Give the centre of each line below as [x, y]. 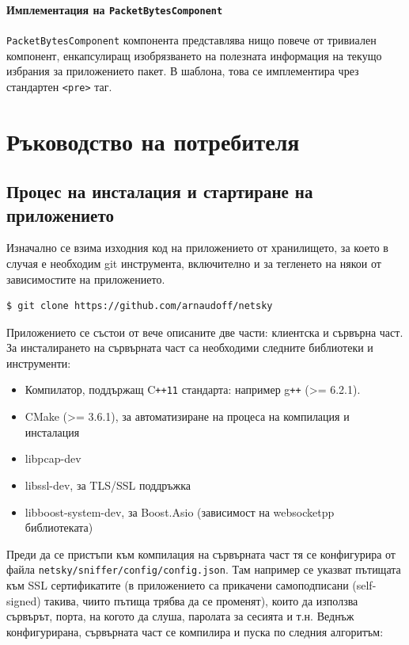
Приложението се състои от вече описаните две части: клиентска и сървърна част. [205, 332]
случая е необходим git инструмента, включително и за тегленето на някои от [194, 263]
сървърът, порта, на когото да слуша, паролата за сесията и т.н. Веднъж [180, 616]
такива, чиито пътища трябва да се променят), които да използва [201, 600]
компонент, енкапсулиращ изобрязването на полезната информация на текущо [194, 55]
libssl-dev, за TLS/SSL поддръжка [108, 485]
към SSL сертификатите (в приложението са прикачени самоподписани [178, 584]
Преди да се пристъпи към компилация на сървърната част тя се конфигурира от [201, 553]
